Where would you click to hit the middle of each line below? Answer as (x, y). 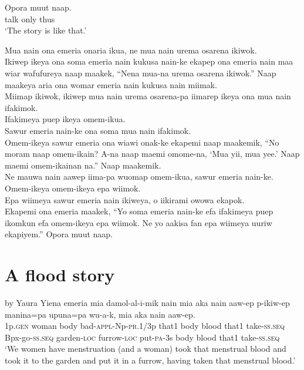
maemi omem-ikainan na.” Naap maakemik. (83, 165)
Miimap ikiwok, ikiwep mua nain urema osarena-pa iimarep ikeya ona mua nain (148, 96)
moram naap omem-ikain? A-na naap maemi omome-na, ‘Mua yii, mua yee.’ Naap (152, 154)
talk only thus (30, 18)
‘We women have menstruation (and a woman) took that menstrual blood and (146, 349)
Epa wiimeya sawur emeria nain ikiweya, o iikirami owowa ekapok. (125, 199)
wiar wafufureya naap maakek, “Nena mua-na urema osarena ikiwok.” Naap (141, 73)
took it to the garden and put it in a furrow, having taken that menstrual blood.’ (150, 360)
